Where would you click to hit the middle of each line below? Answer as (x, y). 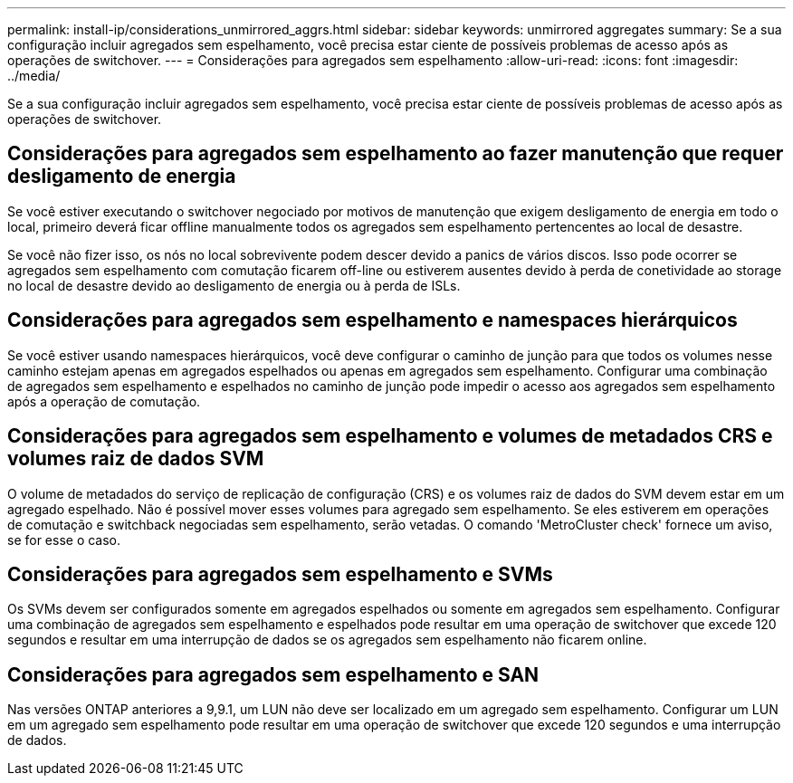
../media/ (34, 76)
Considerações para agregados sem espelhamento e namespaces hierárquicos (373, 320)
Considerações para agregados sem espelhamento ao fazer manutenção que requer (396, 154)
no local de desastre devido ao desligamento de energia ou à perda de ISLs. (234, 285)
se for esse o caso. (64, 540)
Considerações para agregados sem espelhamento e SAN (273, 674)
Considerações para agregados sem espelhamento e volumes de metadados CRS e (390, 436)
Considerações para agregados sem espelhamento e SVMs (280, 574)
